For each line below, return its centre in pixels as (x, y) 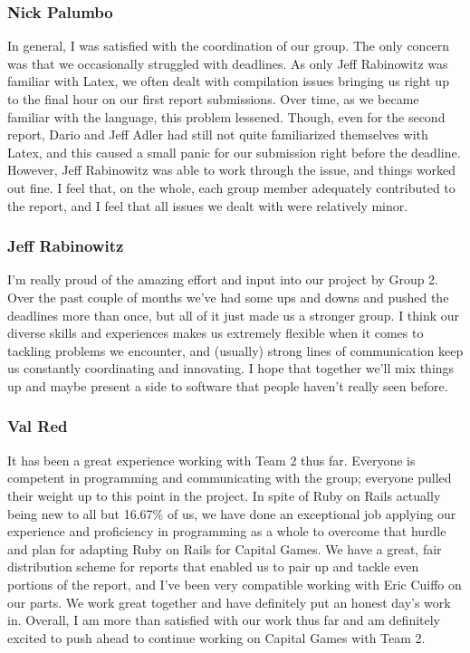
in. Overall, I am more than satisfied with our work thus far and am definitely (224, 620)
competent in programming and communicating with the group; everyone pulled (230, 478)
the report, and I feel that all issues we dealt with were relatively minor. (208, 205)
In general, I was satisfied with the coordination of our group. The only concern (229, 46)
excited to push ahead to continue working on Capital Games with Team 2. (216, 637)
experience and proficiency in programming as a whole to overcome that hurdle (227, 531)
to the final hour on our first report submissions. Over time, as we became (213, 99)
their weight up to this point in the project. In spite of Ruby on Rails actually (224, 495)
